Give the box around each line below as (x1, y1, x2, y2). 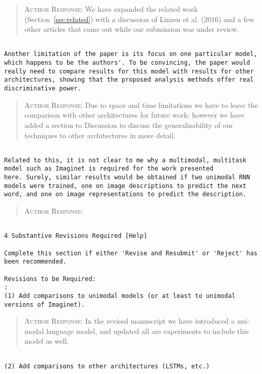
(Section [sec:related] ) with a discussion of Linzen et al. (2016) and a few (24, 13, 254, 24)
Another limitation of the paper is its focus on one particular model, (4, 50, 257, 58)
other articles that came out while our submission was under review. (24, 24, 239, 34)
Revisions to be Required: (4, 275, 96, 283)
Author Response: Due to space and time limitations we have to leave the (24, 99, 258, 110)
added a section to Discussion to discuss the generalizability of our (24, 119, 233, 130)
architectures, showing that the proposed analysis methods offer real (4, 76, 254, 84)
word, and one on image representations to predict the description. (4, 191, 247, 198)
